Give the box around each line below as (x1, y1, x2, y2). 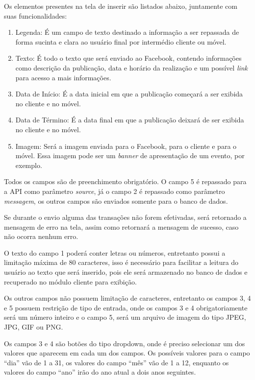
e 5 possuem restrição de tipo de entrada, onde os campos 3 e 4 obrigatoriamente (4, 302, 248, 312)
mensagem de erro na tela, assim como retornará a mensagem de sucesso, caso (4, 221, 239, 232)
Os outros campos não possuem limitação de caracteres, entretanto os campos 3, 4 (4, 293, 251, 303)
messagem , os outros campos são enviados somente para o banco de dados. (4, 195, 228, 206)
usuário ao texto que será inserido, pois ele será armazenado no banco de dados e (4, 267, 248, 277)
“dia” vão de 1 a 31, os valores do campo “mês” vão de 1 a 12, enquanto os (4, 357, 229, 367)
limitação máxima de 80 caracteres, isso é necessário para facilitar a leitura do (4, 257, 239, 267)
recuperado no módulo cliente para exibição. (4, 276, 137, 286)
